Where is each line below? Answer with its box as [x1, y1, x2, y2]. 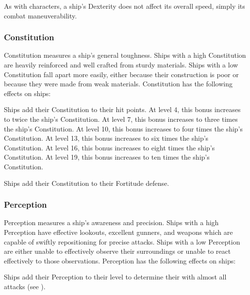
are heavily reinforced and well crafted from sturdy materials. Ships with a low [4, 60, 238, 69]
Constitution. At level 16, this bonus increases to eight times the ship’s [4, 142, 215, 152]
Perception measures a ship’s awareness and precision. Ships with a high [4, 217, 219, 228]
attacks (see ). [4, 281, 46, 291]
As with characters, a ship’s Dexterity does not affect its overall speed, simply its [4, 1, 245, 11]
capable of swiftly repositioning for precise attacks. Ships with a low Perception [4, 236, 240, 246]
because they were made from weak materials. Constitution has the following [4, 79, 233, 89]
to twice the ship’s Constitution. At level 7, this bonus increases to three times [4, 114, 238, 124]
